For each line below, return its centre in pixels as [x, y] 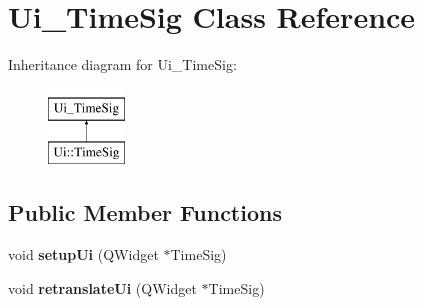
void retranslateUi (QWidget [102, 287]
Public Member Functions [145, 212]
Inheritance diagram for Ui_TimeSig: [122, 64]
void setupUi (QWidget [83, 254]
